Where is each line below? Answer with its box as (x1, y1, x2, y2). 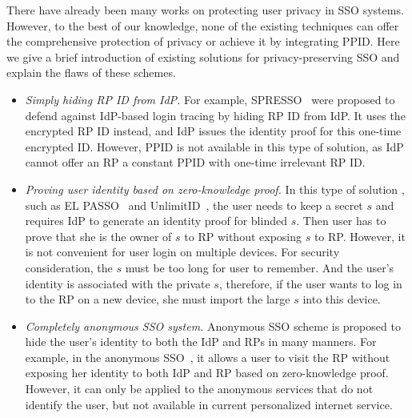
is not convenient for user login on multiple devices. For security (25, 243, 340, 260)
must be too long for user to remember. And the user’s (125, 259, 394, 275)
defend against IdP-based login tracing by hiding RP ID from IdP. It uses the (25, 107, 406, 123)
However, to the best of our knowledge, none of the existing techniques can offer (6, 17, 399, 34)
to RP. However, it (314, 227, 406, 244)
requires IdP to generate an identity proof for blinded (25, 212, 287, 229)
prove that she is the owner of (25, 227, 172, 244)
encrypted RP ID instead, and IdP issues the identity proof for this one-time (25, 123, 402, 139)
